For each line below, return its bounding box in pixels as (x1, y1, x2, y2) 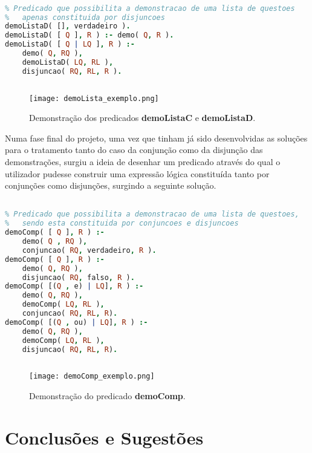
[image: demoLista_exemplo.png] (29, 94, 159, 103)
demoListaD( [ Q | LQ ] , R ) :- (5, 40, 135, 49)
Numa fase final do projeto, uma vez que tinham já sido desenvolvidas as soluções (5, 131, 308, 144)
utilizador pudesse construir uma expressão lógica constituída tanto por (5, 167, 270, 180)
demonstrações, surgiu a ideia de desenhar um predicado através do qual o (5, 155, 281, 168)
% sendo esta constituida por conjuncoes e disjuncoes (5, 219, 239, 228)
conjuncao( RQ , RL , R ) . (22, 309, 118, 318)
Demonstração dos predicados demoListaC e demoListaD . (29, 111, 256, 124)
